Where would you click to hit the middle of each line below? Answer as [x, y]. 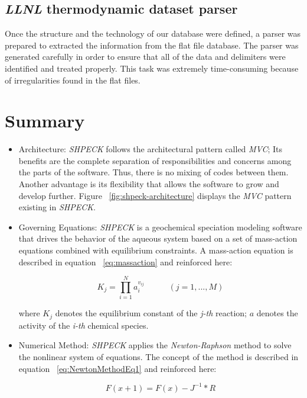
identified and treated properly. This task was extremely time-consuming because [152, 68]
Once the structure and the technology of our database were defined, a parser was [153, 33]
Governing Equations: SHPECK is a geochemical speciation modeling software [160, 227]
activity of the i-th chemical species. [84, 325]
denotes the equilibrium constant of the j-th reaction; [151, 313]
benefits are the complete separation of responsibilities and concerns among [155, 160]
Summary [45, 121]
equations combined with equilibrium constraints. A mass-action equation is [156, 250]
